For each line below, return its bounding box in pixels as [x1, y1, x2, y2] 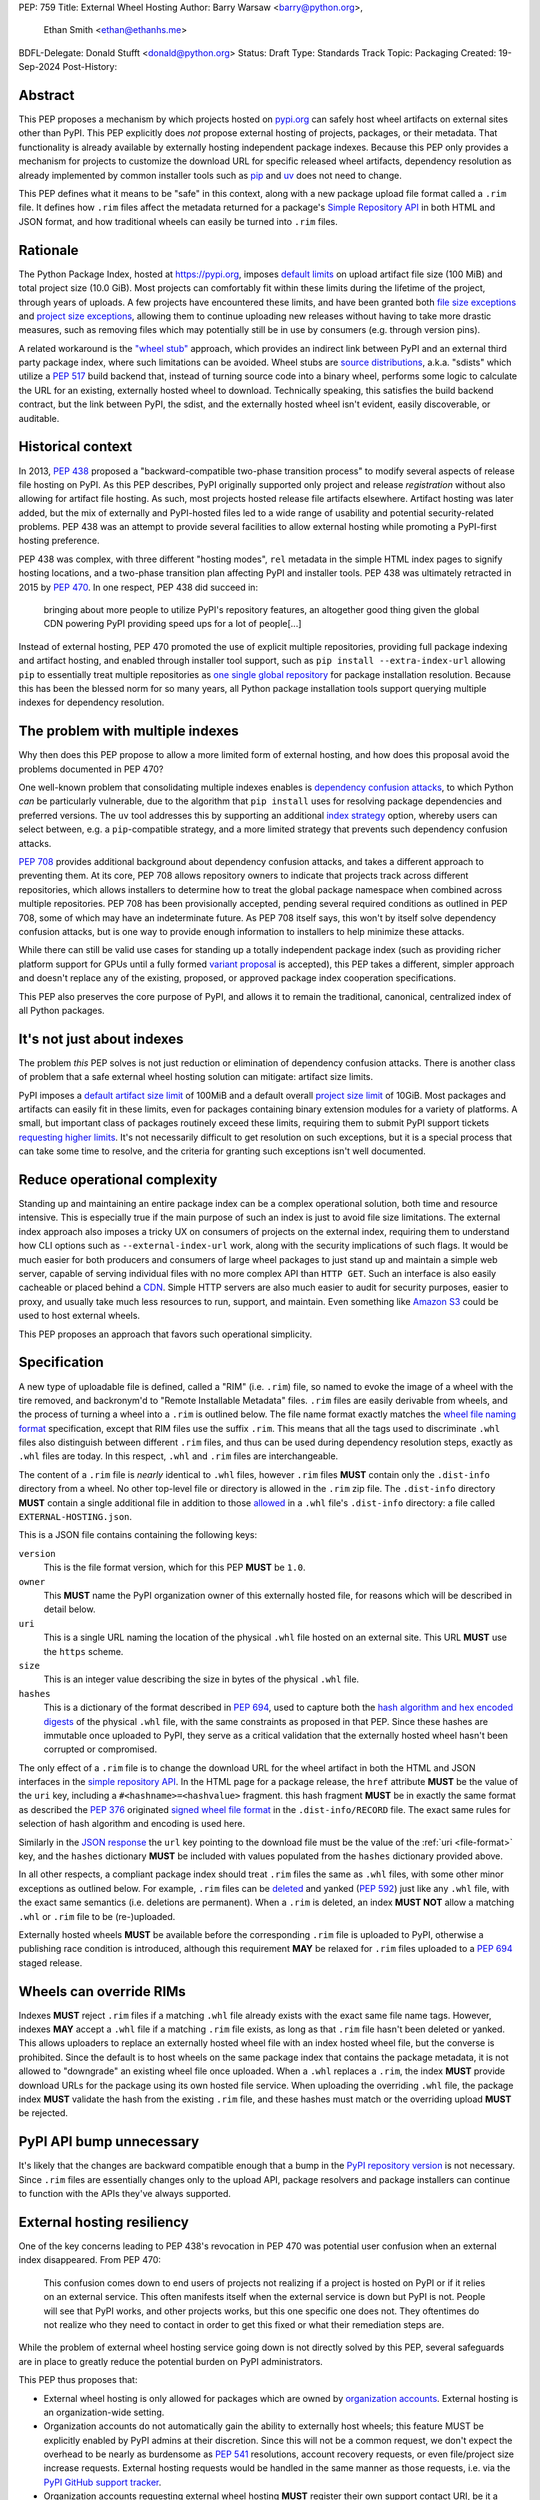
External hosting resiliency [18, 2213, 189, 2230]
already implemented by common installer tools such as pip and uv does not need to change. [18, 169, 402, 181]
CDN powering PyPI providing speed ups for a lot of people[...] [43, 618, 302, 630]
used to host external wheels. [18, 1310, 140, 1322]
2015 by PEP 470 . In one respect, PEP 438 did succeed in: [18, 581, 259, 593]
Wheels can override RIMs [18, 1983, 187, 2000]
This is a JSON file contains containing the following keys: [18, 1529, 258, 1541]
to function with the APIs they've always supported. [18, 2188, 232, 2200]
